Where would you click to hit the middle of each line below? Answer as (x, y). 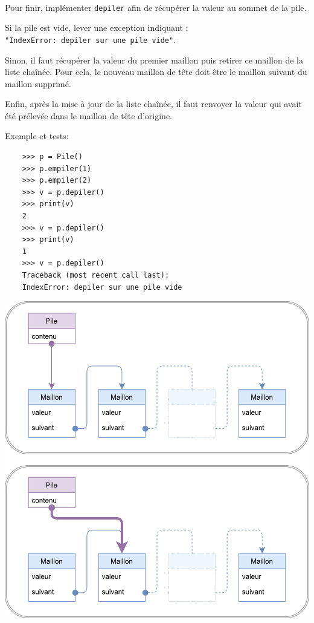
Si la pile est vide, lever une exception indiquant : (97, 28)
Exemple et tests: (37, 136)
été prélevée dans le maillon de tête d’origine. (89, 115)
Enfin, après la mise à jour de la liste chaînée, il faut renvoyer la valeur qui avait (153, 104)
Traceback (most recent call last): (96, 275)
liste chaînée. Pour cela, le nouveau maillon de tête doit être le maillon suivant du (156, 72)
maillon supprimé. (38, 83)
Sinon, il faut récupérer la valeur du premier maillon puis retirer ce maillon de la (154, 60)
